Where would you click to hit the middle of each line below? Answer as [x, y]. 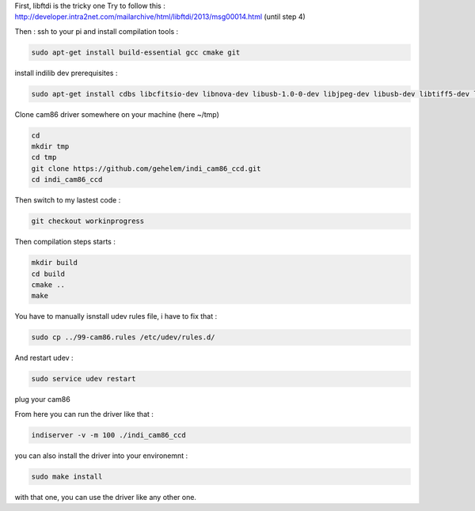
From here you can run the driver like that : [84, 414]
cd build [48, 274]
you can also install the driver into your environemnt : [101, 456]
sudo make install [67, 476]
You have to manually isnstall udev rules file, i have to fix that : [116, 316]
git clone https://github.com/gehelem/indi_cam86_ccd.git [146, 168]
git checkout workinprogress [88, 221]
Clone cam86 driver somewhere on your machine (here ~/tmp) [117, 114]
